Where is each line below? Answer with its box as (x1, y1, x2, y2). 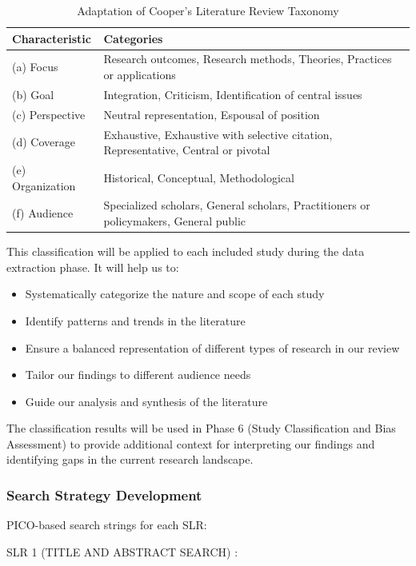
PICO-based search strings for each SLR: (6, 516, 207, 533)
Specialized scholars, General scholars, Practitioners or (103, 197, 370, 213)
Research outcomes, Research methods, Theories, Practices (103, 50, 392, 67)
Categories (103, 30, 163, 46)
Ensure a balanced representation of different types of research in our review (25, 339, 400, 356)
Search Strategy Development (6, 484, 202, 504)
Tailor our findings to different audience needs (25, 366, 251, 383)
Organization (12, 177, 76, 193)
